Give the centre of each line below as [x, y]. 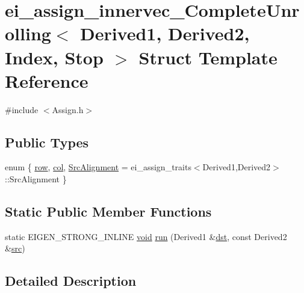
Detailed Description [71, 281]
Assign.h [68, 109]
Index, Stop [54, 57]
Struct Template [208, 57]
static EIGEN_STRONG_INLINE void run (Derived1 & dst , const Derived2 [146, 236]
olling [28, 33]
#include [22, 109]
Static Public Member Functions [108, 211]
